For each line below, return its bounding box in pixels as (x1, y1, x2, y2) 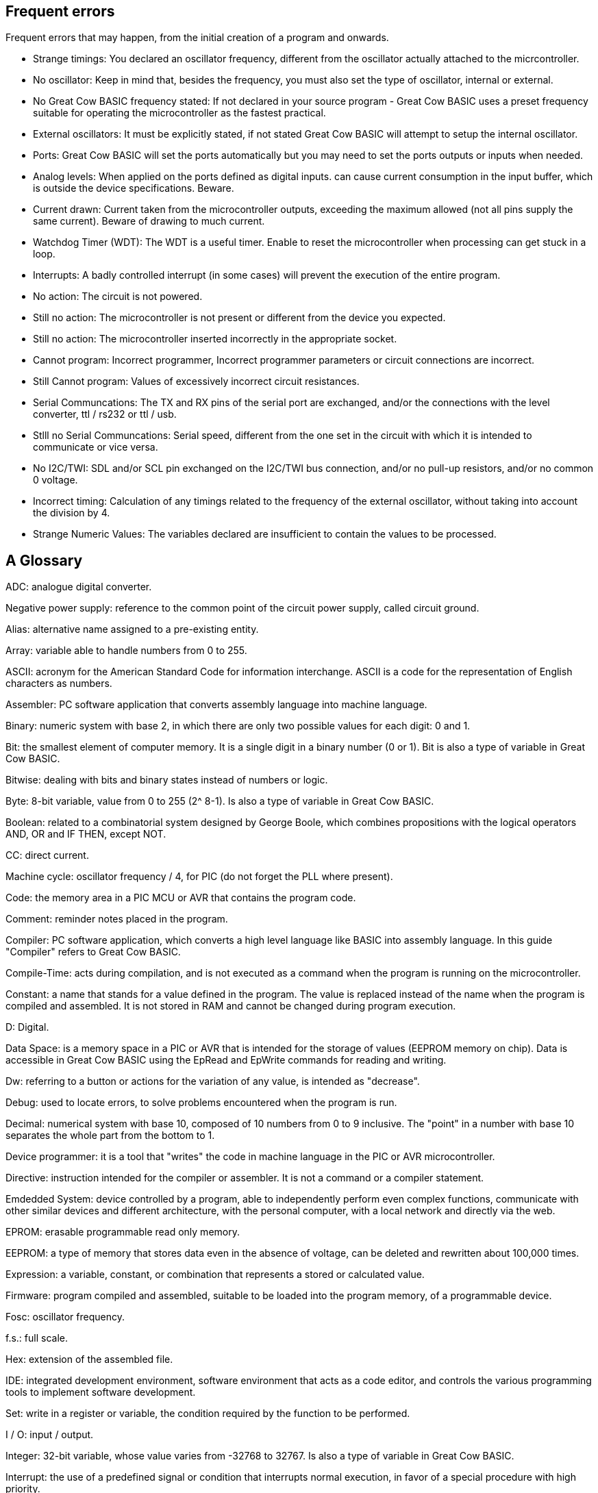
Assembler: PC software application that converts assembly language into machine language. (5, 699, 427, 711)
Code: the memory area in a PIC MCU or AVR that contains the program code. (5, 892, 356, 904)
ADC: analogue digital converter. (5, 581, 152, 593)
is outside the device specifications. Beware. (33, 182, 234, 195)
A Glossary (5, 551, 83, 569)
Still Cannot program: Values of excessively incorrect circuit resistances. (33, 375, 360, 388)
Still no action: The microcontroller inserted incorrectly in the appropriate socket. (33, 333, 397, 345)
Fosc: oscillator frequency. (5, 1311, 125, 1323)
